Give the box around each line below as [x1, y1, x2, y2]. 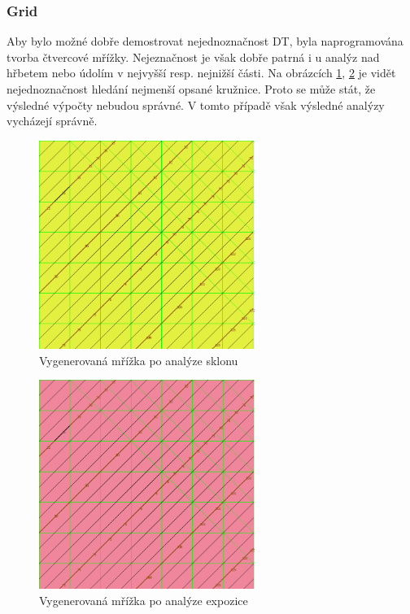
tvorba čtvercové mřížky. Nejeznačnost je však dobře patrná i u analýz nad [7, 48, 380, 65]
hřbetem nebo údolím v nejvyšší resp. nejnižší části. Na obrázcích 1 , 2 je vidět [7, 64, 396, 81]
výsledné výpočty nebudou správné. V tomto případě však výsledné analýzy [7, 96, 385, 113]
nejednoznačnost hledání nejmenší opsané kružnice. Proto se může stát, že [7, 81, 376, 97]
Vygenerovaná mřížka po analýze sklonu [39, 351, 238, 368]
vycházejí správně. [7, 112, 98, 129]
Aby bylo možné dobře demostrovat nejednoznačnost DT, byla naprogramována [7, 33, 403, 50]
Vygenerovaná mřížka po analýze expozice [39, 591, 248, 608]
